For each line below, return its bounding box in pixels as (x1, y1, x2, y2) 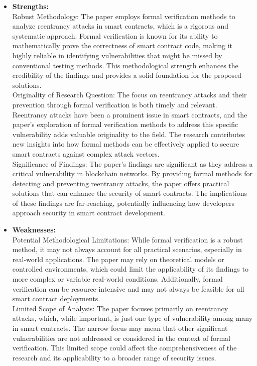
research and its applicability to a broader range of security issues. (12, 352, 216, 362)
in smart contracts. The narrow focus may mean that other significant (12, 323, 228, 333)
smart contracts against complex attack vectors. (12, 148, 160, 159)
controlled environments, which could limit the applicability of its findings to (12, 264, 248, 274)
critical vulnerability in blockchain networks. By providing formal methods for (12, 168, 252, 179)
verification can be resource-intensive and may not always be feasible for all (12, 283, 244, 294)
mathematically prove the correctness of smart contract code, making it (12, 40, 233, 51)
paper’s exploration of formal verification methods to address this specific (12, 119, 238, 130)
